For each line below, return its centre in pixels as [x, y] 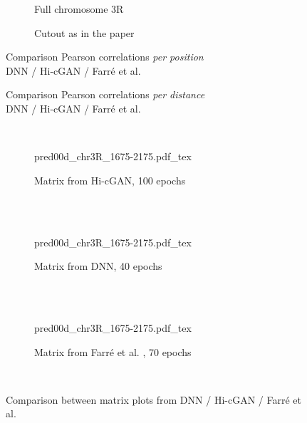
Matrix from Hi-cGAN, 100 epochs [110, 180]
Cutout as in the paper [84, 32]
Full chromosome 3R [79, 9]
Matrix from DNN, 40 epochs [98, 266]
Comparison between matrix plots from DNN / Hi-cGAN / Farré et [153, 399]
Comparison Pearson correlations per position [105, 57]
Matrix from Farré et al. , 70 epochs [113, 351]
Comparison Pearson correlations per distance [105, 94]
